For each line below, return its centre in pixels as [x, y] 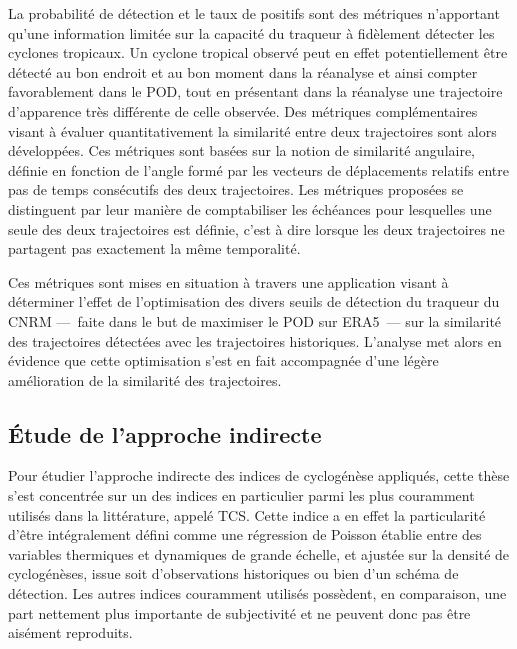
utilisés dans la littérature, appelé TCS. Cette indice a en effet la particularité [247, 514]
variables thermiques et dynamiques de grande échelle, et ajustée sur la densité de [259, 553]
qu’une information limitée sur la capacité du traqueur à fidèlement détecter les [251, 32]
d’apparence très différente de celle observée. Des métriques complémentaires [243, 110]
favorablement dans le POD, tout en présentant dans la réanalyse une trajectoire [255, 91]
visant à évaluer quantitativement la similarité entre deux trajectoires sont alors [252, 130]
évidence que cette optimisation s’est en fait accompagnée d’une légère [223, 360]
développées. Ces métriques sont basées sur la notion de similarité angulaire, [242, 150]
